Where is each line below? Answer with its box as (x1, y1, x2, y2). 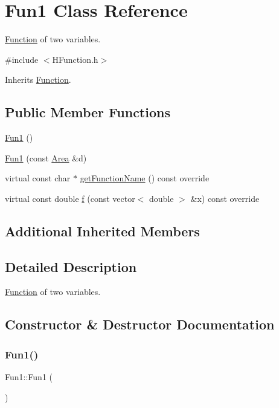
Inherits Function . (5, 73, 71, 86)
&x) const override (190, 192, 260, 204)
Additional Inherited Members (5, 221, 200, 240)
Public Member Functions (5, 103, 170, 121)
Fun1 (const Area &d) (5, 151, 87, 164)
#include (5, 53, 39, 65)
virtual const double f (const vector (5, 192, 135, 204)
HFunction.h (52, 53, 98, 65)
